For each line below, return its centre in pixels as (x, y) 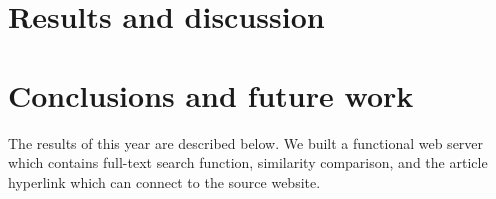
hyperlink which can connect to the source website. (164, 181)
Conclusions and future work (211, 94)
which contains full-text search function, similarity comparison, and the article (248, 162)
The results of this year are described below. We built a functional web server (246, 142)
